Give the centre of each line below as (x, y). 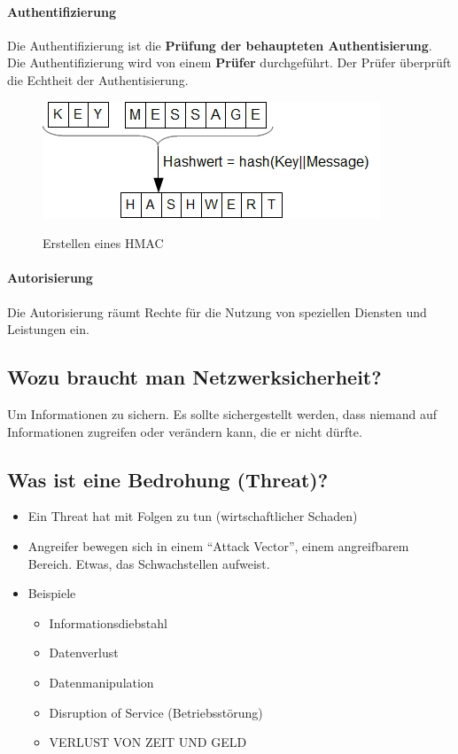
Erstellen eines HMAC (103, 243)
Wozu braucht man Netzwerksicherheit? (194, 377)
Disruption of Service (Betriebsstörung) (156, 712)
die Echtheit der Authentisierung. (98, 79)
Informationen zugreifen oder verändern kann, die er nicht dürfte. (185, 431)
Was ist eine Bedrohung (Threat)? (168, 479)
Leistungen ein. (48, 329)
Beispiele (52, 593)
